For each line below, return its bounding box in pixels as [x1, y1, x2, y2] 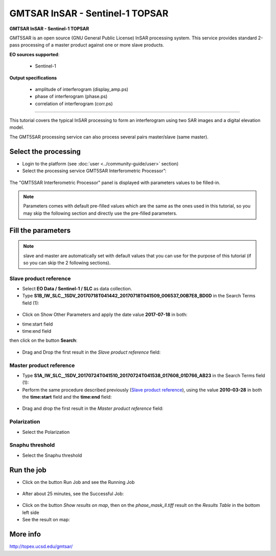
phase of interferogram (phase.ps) [35, 94, 108, 100]
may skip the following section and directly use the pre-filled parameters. [23, 210, 177, 216]
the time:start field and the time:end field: [22, 394, 112, 400]
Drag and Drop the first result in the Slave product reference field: [22, 349, 161, 355]
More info [9, 530, 41, 539]
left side [22, 509, 39, 516]
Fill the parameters [9, 226, 71, 235]
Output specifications [9, 75, 57, 81]
